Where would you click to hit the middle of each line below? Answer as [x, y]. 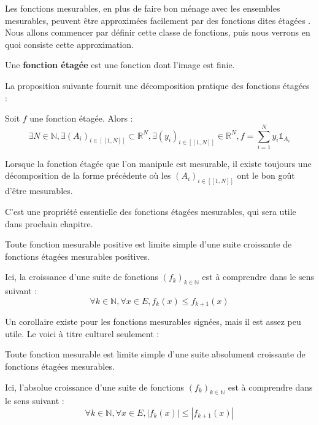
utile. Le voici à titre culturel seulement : [82, 333]
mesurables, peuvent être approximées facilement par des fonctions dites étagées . [158, 20]
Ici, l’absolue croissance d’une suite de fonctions [95, 387]
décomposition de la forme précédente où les [88, 175]
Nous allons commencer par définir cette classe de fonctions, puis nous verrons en [158, 32]
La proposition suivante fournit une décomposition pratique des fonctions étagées [157, 85]
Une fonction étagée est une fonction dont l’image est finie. [120, 65]
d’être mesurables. [39, 191]
